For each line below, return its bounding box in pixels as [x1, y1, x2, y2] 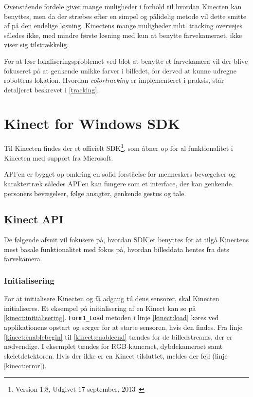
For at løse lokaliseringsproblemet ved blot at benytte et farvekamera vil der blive [4, 55, 248, 66]
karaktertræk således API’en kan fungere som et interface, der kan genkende [4, 178, 232, 188]
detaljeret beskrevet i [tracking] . [4, 84, 99, 94]
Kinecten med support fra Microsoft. [4, 152, 113, 162]
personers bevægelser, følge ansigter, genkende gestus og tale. [4, 188, 186, 198]
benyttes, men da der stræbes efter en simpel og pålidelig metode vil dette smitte [4, 11, 247, 21]
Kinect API [4, 212, 64, 227]
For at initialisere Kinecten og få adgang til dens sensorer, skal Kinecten [4, 293, 219, 304]
